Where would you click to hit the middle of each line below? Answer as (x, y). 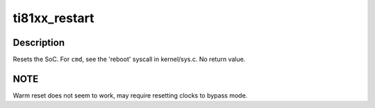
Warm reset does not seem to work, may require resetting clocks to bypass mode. (130, 95)
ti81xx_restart (53, 18)
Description (39, 43)
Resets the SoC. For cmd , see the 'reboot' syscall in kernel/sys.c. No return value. (129, 60)
